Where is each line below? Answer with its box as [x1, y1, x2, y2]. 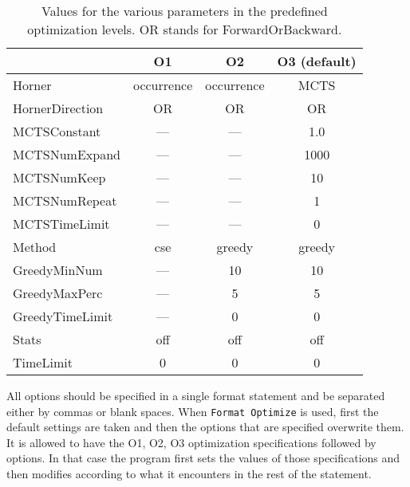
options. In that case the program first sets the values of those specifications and [6, 450, 400, 466]
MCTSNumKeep [13, 168, 106, 187]
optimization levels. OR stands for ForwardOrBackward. [27, 20, 342, 38]
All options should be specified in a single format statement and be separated [6, 387, 385, 403]
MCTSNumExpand [13, 145, 120, 163]
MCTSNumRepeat [13, 191, 117, 210]
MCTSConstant [13, 122, 101, 140]
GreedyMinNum [13, 261, 103, 279]
